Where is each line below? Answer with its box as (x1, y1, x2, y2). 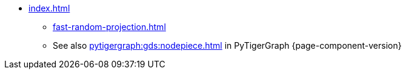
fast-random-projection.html (53, 22, 166, 32)
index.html (28, 3, 70, 13)
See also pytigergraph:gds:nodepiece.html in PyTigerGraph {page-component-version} (53, 40, 402, 51)
